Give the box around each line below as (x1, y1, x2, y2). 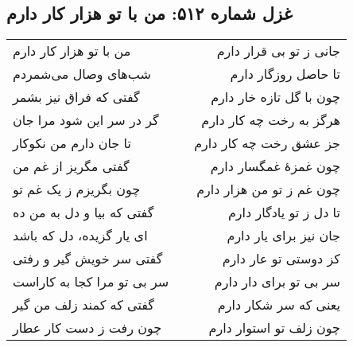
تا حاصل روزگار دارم (230, 64, 340, 84)
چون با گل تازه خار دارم (211, 88, 340, 107)
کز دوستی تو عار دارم (222, 249, 340, 268)
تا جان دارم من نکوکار (13, 134, 131, 153)
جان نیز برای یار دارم (227, 226, 340, 245)
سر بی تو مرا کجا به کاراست (13, 272, 169, 291)
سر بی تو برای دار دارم (214, 272, 340, 291)
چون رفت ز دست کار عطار (13, 318, 162, 337)
